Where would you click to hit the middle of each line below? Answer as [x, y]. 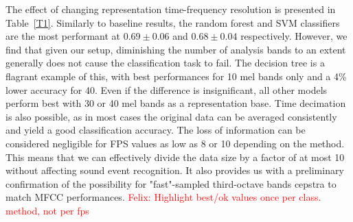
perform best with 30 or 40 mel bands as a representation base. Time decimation [176, 103]
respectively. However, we [294, 36]
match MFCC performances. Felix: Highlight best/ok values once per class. [163, 197]
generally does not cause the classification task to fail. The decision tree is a [165, 63]
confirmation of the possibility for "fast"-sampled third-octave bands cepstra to [171, 183]
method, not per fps [47, 210]
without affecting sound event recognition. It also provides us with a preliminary [175, 170]
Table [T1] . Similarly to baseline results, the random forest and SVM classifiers [173, 22]
